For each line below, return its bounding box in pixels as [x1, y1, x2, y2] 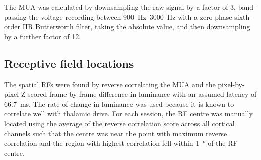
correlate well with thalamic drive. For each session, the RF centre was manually [4, 108, 253, 119]
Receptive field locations [4, 55, 134, 71]
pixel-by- [218, 79, 245, 89]
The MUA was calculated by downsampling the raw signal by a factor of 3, [4, 2, 236, 12]
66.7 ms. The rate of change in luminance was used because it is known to [4, 98, 234, 109]
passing [4, 11, 27, 22]
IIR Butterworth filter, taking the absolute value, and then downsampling [22, 21, 250, 32]
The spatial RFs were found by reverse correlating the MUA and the [4, 79, 216, 89]
